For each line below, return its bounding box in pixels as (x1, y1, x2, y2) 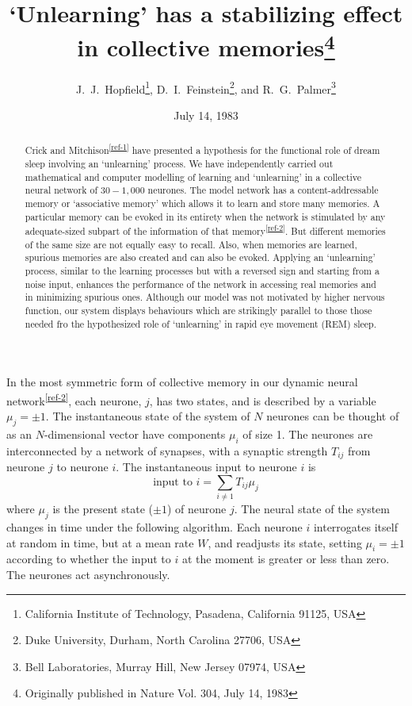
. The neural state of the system (234, 501, 390, 517)
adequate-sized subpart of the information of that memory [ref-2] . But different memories (25, 222, 386, 238)
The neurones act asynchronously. (6, 566, 170, 582)
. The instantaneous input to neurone (116, 459, 297, 475)
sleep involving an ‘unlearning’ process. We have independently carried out (25, 156, 334, 170)
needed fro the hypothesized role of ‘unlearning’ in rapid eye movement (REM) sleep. (25, 317, 376, 330)
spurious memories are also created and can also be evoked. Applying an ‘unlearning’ (25, 251, 376, 264)
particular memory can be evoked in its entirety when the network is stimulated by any (25, 209, 386, 223)
